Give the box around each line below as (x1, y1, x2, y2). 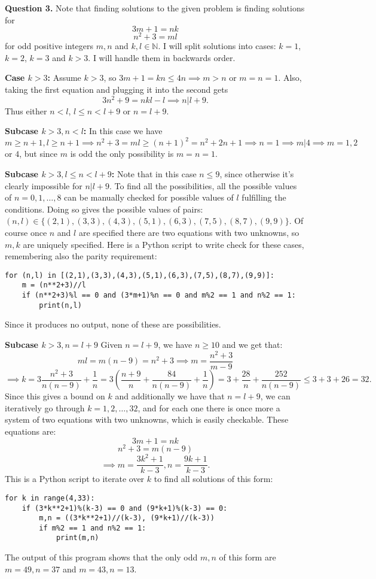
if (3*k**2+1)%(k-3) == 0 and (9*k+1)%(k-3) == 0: (22, 504, 228, 513)
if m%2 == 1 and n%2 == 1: (39, 523, 146, 532)
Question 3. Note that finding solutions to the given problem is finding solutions (5, 2, 305, 14)
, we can (260, 390, 291, 402)
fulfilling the (242, 191, 286, 204)
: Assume (47, 71, 81, 84)
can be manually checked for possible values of (64, 191, 234, 204)
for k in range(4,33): (5, 493, 95, 502)
